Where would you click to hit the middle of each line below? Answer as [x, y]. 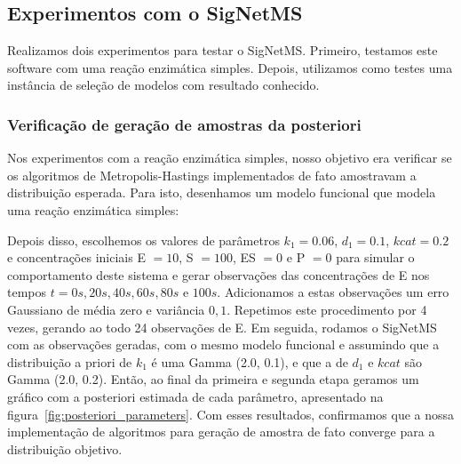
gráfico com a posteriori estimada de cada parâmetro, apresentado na [195, 396]
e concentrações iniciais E [76, 257]
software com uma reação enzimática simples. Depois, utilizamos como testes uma [230, 67]
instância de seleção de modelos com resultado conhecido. [163, 85]
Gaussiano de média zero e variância [106, 309]
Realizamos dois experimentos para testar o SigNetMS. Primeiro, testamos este [223, 50]
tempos [27, 292]
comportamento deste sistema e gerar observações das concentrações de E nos [219, 274]
